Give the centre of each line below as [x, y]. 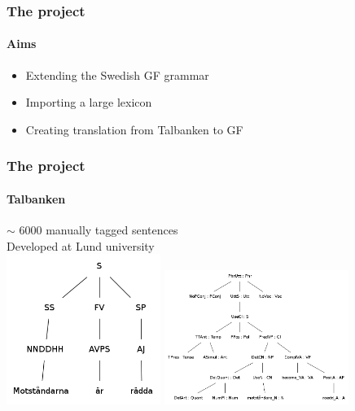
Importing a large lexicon [89, 102]
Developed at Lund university [81, 245]
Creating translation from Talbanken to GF [134, 129]
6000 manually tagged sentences [99, 230]
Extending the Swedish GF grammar [117, 74]
